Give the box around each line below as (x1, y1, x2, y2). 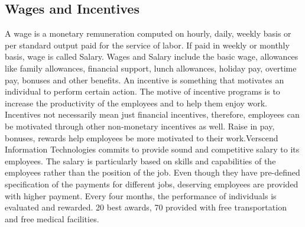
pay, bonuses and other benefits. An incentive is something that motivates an (5, 73, 284, 86)
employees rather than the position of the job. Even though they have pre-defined (5, 166, 300, 179)
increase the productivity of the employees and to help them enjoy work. (5, 96, 267, 109)
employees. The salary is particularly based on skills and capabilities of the (5, 154, 276, 167)
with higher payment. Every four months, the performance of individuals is (5, 189, 277, 202)
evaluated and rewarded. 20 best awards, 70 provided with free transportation (5, 201, 287, 213)
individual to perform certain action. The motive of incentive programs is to (5, 85, 280, 98)
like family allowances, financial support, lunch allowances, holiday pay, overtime (5, 61, 297, 74)
